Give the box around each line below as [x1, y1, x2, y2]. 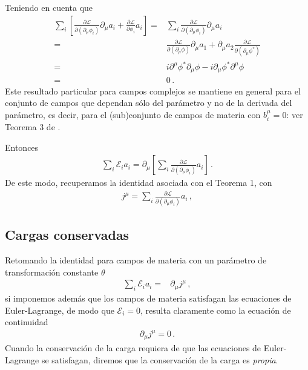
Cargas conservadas [5, 225, 129, 244]
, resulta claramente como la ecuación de [140, 303, 291, 316]
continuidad [5, 315, 48, 328]
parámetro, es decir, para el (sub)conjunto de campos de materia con [5, 108, 261, 121]
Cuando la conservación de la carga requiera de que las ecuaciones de [5, 342, 261, 354]
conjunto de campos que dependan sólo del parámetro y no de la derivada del [5, 96, 292, 109]
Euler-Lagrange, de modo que [5, 303, 114, 316]
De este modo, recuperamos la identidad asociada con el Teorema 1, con [5, 176, 272, 189]
